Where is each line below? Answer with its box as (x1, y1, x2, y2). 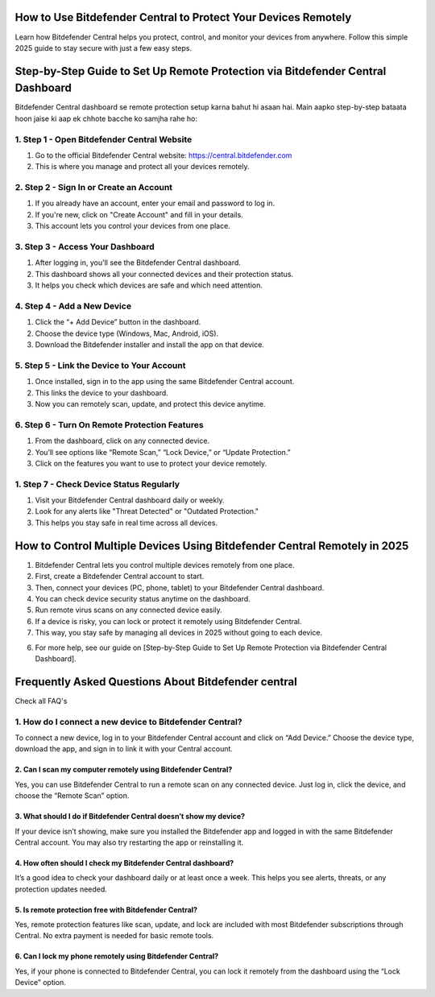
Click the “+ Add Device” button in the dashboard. (35, 317, 201, 327)
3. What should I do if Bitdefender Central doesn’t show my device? (14, 812, 246, 821)
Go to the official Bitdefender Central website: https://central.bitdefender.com (35, 150, 292, 160)
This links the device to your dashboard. (35, 387, 168, 398)
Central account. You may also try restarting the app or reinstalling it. (14, 838, 244, 847)
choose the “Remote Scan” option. (14, 791, 130, 800)
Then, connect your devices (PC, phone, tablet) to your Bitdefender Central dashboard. (35, 582, 325, 592)
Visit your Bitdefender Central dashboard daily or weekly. (35, 495, 225, 505)
